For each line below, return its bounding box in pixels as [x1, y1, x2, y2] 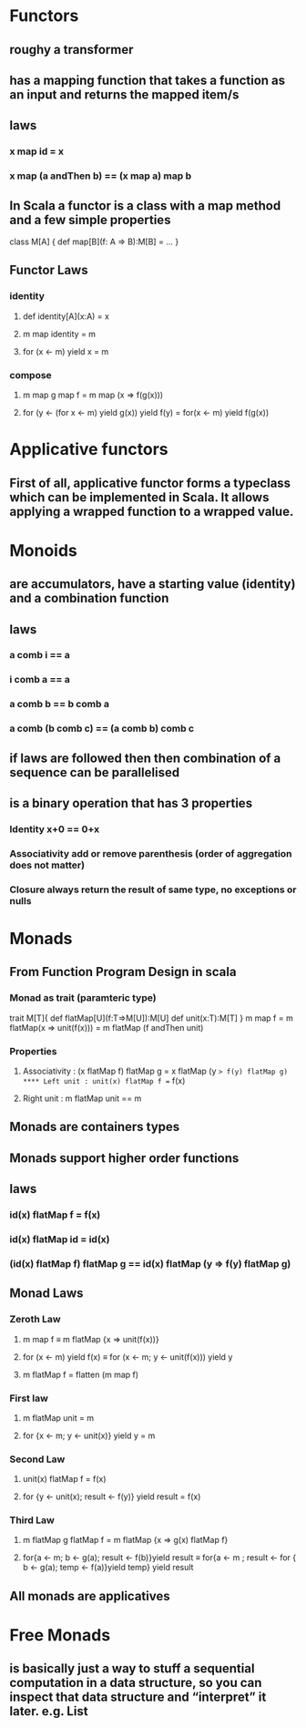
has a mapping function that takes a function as [9, 72, 286, 87]
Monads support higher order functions [9, 1150, 240, 1166]
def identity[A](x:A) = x [22, 311, 109, 322]
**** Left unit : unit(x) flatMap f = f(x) [22, 1075, 186, 1085]
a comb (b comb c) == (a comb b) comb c [9, 722, 194, 735]
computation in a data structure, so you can [9, 1675, 262, 1691]
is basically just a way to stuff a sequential [9, 1661, 255, 1677]
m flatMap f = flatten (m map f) [22, 1369, 139, 1380]
